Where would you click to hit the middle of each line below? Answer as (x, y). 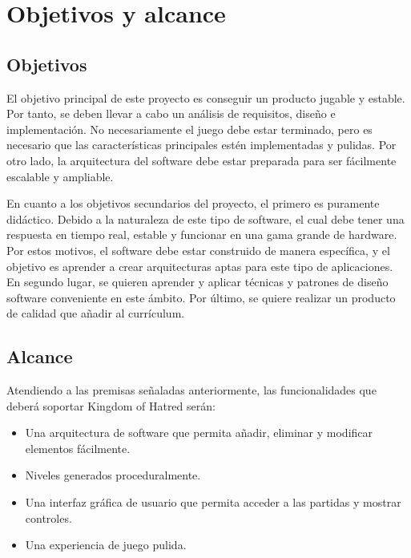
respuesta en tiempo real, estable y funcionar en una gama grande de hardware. (202, 235)
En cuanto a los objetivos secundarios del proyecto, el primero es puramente (193, 203)
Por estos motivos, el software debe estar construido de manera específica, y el (198, 250)
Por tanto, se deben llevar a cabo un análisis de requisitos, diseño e (171, 113)
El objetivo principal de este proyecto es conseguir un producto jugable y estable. (206, 97)
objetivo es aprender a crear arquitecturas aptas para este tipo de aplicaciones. (200, 266)
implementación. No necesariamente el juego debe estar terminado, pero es (189, 129)
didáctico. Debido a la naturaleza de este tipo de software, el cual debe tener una (205, 218)
